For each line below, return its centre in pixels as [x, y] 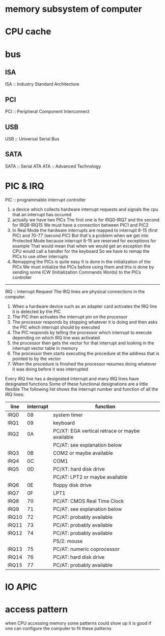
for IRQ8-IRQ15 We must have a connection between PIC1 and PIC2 [80, 225]
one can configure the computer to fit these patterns [58, 628]
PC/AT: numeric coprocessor [86, 549]
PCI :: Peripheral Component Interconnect [47, 111]
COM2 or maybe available [83, 453]
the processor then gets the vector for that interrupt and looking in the [83, 343]
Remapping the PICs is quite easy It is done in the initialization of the [81, 262]
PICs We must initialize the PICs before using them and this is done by [83, 267]
